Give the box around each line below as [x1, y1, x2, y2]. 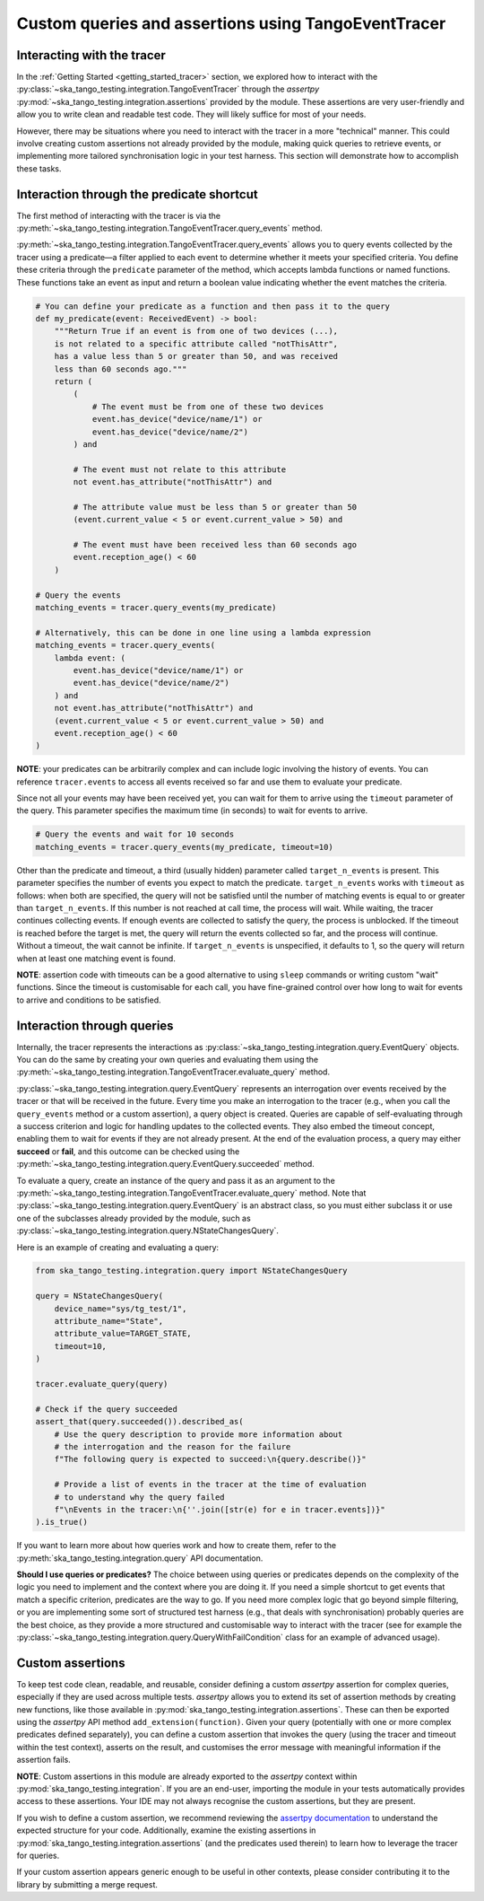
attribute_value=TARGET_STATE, [54, 1328, 192, 1339]
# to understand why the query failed [54, 1492, 225, 1502]
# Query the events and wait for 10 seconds [35, 829, 235, 839]
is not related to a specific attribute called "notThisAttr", [54, 338, 339, 349]
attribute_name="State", [54, 1316, 164, 1327]
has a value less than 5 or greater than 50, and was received [54, 351, 339, 362]
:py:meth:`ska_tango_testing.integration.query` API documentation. [16, 1553, 264, 1564]
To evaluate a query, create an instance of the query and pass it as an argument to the [16, 1175, 335, 1186]
